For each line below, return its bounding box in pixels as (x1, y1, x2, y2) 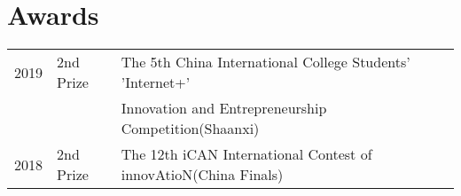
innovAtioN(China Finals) (121, 164, 284, 185)
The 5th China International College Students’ (121, 51, 410, 73)
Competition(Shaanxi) (121, 118, 260, 139)
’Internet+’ (121, 72, 191, 93)
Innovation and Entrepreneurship (121, 98, 327, 119)
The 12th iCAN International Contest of (121, 144, 372, 165)
